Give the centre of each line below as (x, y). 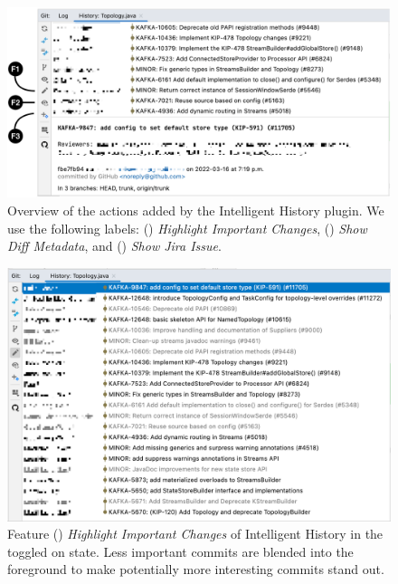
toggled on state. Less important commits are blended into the (180, 551)
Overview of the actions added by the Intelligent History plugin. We (196, 210)
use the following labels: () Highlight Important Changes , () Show (187, 228)
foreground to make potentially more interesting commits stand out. (196, 569)
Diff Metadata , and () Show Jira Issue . (114, 246)
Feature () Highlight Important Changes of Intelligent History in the (195, 534)
